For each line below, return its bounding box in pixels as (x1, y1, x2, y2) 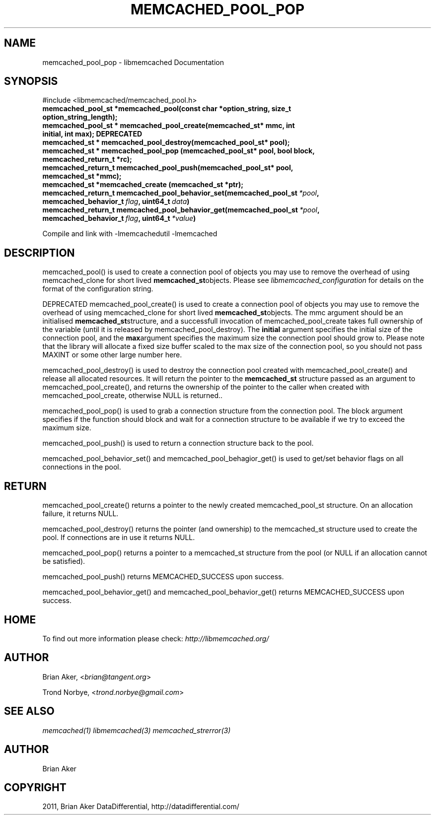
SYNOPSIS (4, 75, 58, 88)
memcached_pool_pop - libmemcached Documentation (42, 58, 224, 67)
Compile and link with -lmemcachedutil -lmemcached (42, 229, 217, 238)
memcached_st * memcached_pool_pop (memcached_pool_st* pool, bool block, (42, 146, 315, 155)
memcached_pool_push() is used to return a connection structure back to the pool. (42, 439, 314, 448)
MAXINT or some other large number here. (42, 350, 182, 359)
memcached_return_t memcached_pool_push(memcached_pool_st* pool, (42, 163, 293, 172)
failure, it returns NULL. (42, 509, 119, 518)
